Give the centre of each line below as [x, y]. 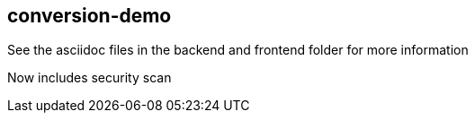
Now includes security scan [90, 78]
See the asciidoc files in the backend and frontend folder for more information [238, 50]
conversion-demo [90, 16]
